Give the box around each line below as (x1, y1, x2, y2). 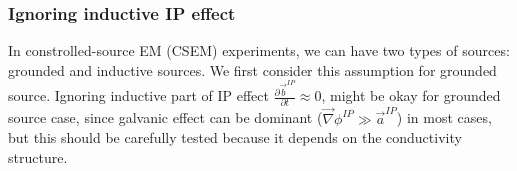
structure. (8, 146, 68, 167)
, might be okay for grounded (321, 85, 501, 106)
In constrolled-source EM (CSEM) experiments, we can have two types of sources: (8, 40, 510, 61)
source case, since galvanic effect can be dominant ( (8, 107, 323, 128)
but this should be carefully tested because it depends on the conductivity (8, 127, 462, 148)
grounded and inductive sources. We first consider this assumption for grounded (8, 59, 497, 80)
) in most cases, (396, 107, 492, 128)
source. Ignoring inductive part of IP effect (8, 85, 269, 106)
